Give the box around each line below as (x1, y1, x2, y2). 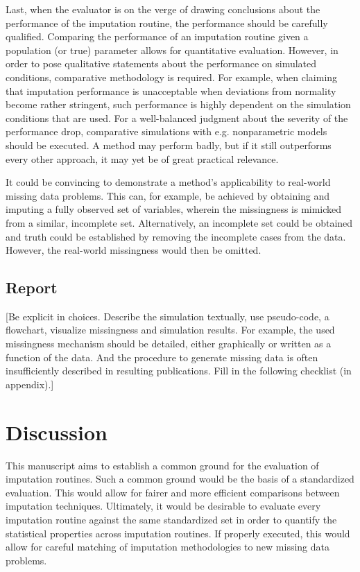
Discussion (6, 417, 108, 446)
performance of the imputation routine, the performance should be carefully (6, 15, 328, 30)
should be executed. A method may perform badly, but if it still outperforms (6, 137, 332, 152)
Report (6, 277, 58, 298)
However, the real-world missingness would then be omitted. (6, 243, 262, 257)
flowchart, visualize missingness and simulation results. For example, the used (6, 322, 335, 337)
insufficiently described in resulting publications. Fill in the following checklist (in (6, 363, 352, 378)
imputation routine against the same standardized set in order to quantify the (6, 512, 337, 526)
